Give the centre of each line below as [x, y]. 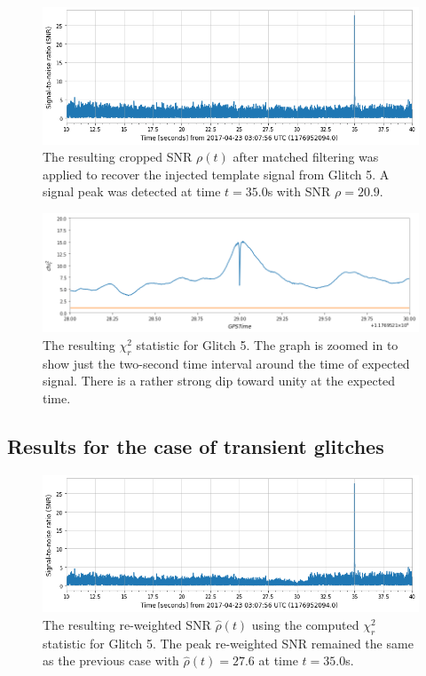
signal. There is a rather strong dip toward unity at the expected [219, 381]
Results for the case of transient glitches [196, 445]
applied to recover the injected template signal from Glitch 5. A [216, 174]
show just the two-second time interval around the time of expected [226, 363]
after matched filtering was [306, 157]
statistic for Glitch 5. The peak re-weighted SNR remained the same [228, 643]
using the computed [305, 624]
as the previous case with [111, 660]
